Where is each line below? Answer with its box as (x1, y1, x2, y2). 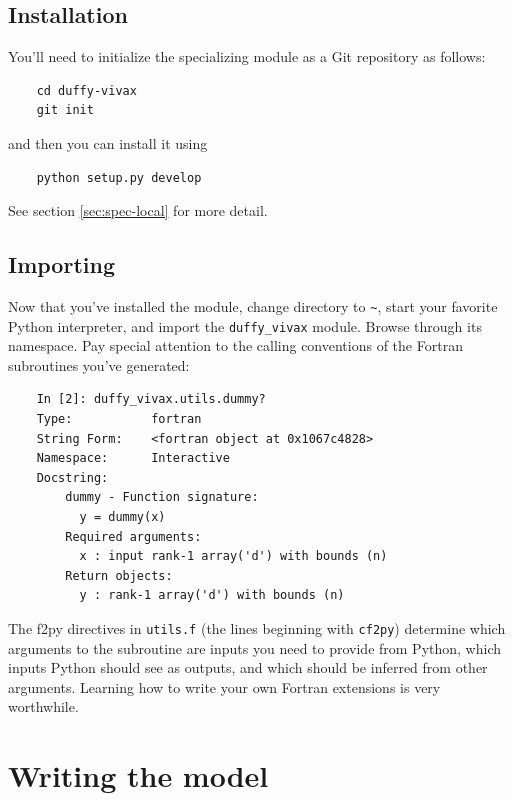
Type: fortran (36, 412, 202, 427)
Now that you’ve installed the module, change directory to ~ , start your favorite (8, 295, 498, 316)
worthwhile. (8, 696, 79, 717)
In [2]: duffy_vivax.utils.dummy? (36, 392, 266, 407)
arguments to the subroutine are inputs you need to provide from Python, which (8, 637, 501, 658)
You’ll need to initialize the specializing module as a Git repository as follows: (8, 46, 486, 67)
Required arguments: (65, 529, 202, 544)
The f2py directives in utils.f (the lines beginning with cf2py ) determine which (8, 618, 506, 638)
